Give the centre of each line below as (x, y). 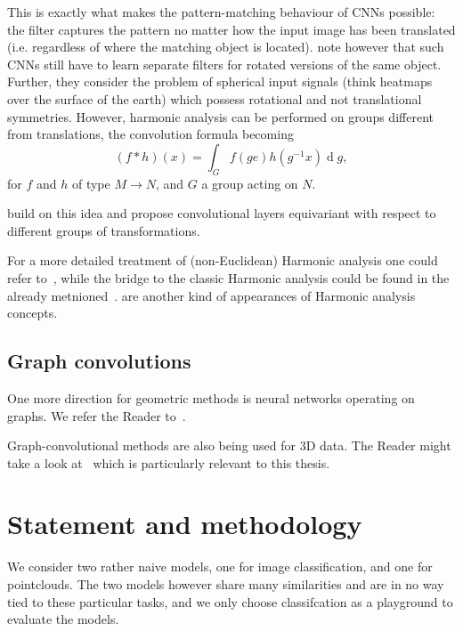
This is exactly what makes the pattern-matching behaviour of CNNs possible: (221, 12)
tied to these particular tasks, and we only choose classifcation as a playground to (230, 601)
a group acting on (250, 183)
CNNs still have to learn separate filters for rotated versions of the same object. (224, 64)
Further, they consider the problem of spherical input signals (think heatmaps (220, 81)
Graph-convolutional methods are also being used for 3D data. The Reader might (229, 445)
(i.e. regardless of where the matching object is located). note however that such (226, 47)
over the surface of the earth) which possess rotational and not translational (215, 98)
